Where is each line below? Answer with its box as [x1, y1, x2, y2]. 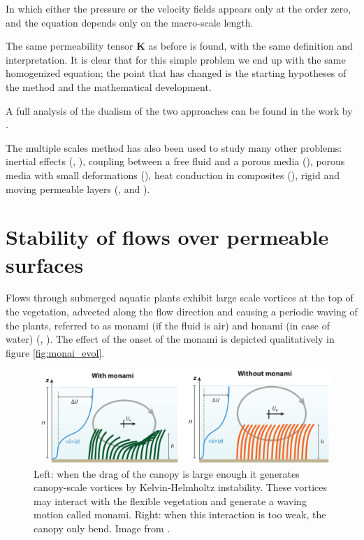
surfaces [6, 250, 84, 278]
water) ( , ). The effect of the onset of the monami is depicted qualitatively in [6, 332, 335, 346]
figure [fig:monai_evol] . [6, 345, 105, 360]
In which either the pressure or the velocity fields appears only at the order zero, [6, 1, 351, 15]
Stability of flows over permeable [6, 222, 329, 251]
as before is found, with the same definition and [148, 38, 353, 53]
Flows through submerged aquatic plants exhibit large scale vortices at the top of [6, 290, 354, 305]
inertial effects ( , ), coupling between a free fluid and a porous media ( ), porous [6, 154, 345, 169]
